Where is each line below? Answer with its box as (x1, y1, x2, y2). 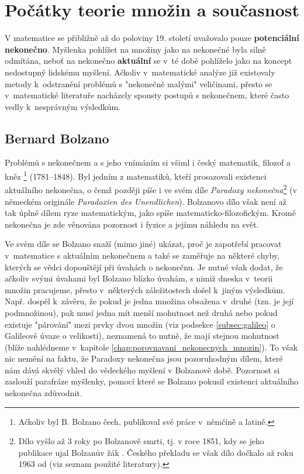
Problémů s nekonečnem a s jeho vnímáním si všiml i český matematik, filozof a (5, 156, 291, 169)
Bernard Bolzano (5, 129, 109, 147)
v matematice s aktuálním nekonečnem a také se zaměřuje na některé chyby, (5, 249, 279, 261)
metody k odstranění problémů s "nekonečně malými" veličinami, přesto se (5, 77, 272, 90)
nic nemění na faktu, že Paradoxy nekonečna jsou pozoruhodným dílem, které (5, 352, 283, 365)
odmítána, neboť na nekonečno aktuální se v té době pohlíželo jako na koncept (5, 54, 292, 67)
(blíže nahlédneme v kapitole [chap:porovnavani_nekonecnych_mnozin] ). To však (5, 341, 298, 353)
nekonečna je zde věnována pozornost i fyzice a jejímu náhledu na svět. (5, 218, 259, 230)
